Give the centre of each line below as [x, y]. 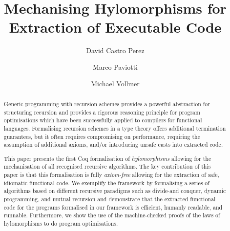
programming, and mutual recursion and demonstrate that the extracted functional [110, 199]
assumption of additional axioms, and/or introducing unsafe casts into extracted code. [113, 144]
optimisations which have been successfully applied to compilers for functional [103, 120]
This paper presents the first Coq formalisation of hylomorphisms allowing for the [107, 158]
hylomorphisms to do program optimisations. [61, 223]
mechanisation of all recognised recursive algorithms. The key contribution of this [107, 166]
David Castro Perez [115, 50]
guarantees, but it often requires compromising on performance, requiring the [102, 136]
